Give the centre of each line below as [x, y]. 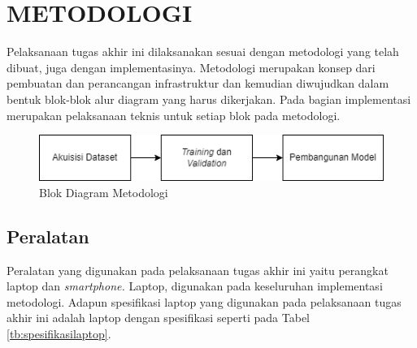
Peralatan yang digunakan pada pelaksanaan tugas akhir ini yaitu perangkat [198, 270]
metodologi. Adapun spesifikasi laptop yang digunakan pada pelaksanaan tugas [204, 301]
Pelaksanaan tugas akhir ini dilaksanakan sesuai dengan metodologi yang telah [203, 52]
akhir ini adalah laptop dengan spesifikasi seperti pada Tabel [159, 318]
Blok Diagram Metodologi [104, 192]
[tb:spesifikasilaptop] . [59, 333]
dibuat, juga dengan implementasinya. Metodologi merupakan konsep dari [191, 67]
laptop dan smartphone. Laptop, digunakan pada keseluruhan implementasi [195, 286]
